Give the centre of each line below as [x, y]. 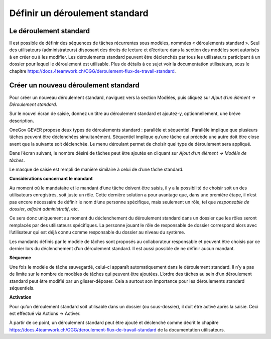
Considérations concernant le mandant [51, 179]
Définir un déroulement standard [79, 13]
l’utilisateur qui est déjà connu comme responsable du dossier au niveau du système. [97, 232]
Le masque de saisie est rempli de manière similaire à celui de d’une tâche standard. [96, 169]
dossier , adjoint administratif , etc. [44, 209]
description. [22, 121]
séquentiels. [22, 288]
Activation [20, 297]
